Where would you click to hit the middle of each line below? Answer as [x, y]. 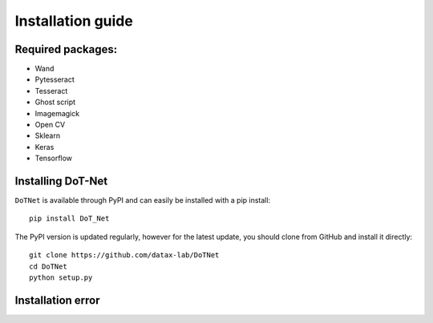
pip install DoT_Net [69, 219]
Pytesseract [55, 79]
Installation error [57, 300]
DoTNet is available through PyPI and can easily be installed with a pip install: [143, 200]
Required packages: [66, 49]
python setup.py [61, 278]
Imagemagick [57, 113]
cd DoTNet [48, 266]
